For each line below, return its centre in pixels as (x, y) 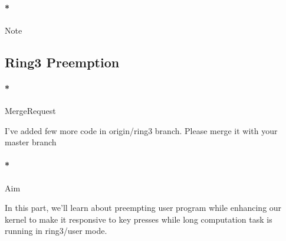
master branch (31, 142)
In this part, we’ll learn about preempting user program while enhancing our (143, 208)
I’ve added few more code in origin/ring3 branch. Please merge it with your (141, 130)
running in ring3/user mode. (56, 231)
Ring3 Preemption (62, 62)
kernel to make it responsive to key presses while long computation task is (139, 219)
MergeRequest (30, 110)
